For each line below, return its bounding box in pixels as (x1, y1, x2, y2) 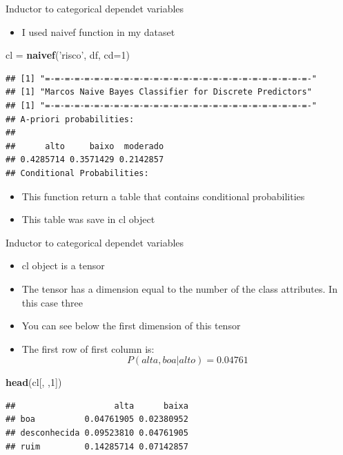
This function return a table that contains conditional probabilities (21, 188, 305, 203)
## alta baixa (6, 400, 188, 411)
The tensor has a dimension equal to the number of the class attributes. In (21, 281, 337, 296)
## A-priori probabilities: (6, 114, 135, 124)
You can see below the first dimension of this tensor (21, 318, 241, 333)
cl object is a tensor (21, 258, 105, 273)
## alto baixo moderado (6, 141, 164, 151)
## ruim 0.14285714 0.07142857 (6, 441, 188, 452)
